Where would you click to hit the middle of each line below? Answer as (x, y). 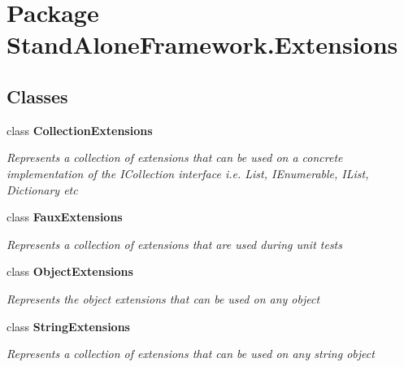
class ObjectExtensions (70, 271)
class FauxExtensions (65, 217)
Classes (37, 96)
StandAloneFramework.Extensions (202, 44)
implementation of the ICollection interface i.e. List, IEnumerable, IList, (188, 173)
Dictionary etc (42, 189)
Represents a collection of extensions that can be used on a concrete (175, 157)
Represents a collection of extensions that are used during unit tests (174, 244)
